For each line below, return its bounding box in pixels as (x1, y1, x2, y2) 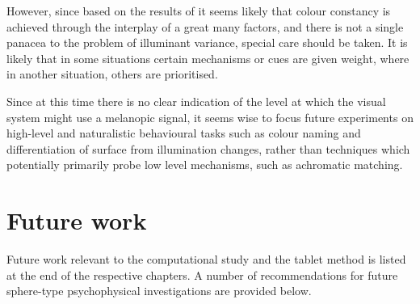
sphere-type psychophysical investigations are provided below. (6, 282, 312, 299)
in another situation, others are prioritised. (6, 65, 218, 82)
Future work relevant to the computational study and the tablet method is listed (6, 251, 406, 268)
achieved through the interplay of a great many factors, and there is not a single (6, 18, 404, 35)
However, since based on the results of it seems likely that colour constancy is (6, 2, 391, 19)
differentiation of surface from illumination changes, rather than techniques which (6, 140, 410, 157)
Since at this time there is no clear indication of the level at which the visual (6, 92, 386, 109)
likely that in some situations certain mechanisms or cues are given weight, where (6, 49, 409, 66)
